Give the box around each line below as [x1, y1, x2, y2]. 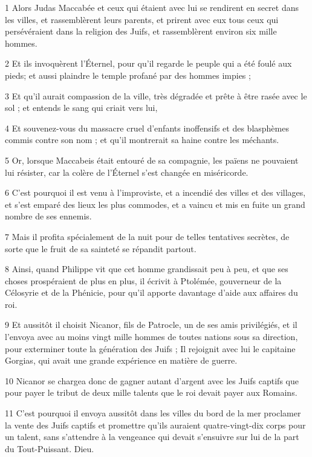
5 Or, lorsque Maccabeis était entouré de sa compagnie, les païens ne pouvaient [5, 153, 299, 166]
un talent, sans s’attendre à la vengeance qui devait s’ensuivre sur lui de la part [5, 430, 299, 443]
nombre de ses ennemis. [5, 210, 92, 222]
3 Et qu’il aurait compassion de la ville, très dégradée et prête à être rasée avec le [5, 89, 307, 102]
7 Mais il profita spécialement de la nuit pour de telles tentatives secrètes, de [5, 230, 290, 242]
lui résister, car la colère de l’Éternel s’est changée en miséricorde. [5, 165, 249, 178]
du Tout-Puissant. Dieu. [5, 442, 94, 455]
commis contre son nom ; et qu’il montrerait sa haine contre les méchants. [5, 133, 279, 146]
